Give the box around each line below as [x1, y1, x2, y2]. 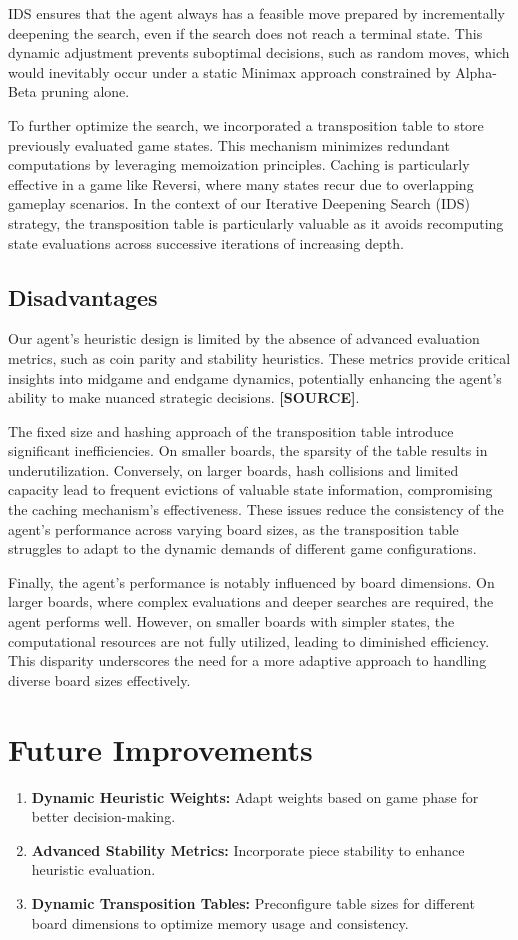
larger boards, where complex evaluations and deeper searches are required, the [8, 591, 494, 612]
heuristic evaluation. [31, 859, 156, 880]
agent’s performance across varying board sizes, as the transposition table [8, 518, 459, 539]
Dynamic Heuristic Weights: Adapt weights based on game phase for [31, 786, 479, 807]
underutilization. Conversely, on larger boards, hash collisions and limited [8, 459, 459, 480]
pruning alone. [41, 81, 130, 102]
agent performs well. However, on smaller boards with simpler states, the [8, 611, 455, 632]
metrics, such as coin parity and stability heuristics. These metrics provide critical [8, 347, 511, 368]
